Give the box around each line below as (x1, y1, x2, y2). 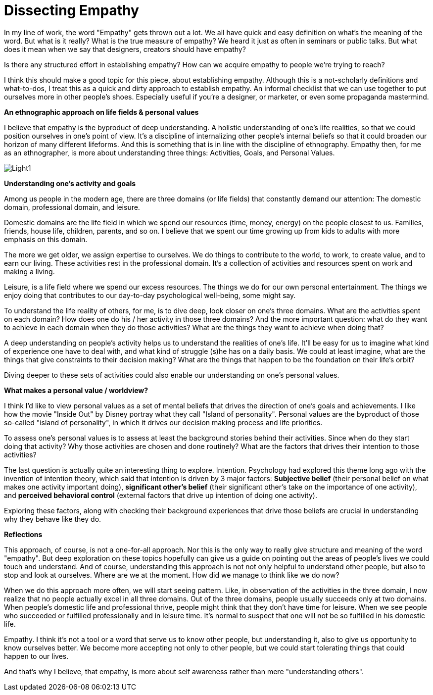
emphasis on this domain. (4, 235, 88, 244)
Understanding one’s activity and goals (4, 179, 136, 188)
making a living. (4, 267, 55, 276)
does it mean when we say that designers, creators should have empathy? (4, 45, 246, 53)
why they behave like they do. (4, 514, 101, 523)
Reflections (4, 530, 43, 539)
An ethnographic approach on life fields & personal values (4, 107, 199, 116)
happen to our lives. (4, 651, 69, 660)
